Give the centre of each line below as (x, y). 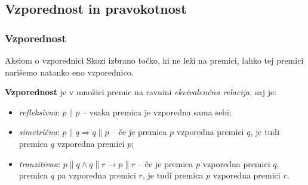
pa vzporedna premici (96, 175)
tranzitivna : (39, 163)
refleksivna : (39, 112)
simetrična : (39, 132)
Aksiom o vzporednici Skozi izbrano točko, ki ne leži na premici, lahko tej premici (154, 60)
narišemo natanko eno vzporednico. (69, 72)
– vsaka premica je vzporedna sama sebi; (157, 112)
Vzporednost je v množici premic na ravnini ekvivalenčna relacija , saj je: (141, 92)
